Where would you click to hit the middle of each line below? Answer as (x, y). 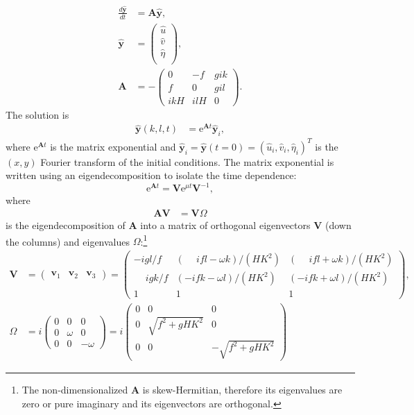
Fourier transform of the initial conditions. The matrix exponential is (187, 161)
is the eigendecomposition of (66, 225)
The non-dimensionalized (75, 390)
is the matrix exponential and (113, 146)
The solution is (37, 114)
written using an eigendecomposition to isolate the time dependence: (151, 175)
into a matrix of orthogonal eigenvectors (225, 225)
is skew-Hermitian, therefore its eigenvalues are (242, 390)
